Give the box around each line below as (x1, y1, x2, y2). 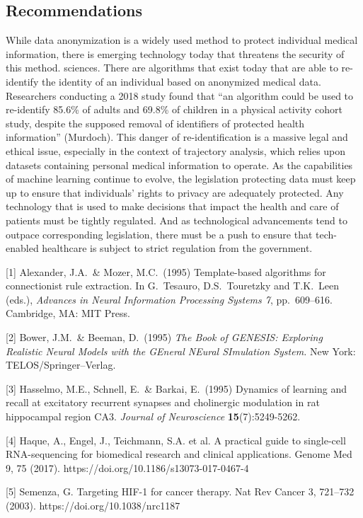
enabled (6, 241, 39, 255)
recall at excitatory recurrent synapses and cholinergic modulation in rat (6, 395, 320, 410)
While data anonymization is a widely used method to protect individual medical (6, 33, 358, 47)
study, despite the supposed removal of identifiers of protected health (6, 115, 305, 130)
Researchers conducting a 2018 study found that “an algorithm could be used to (6, 88, 354, 103)
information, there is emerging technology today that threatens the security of (6, 46, 345, 61)
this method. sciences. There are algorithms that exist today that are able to (6, 60, 338, 75)
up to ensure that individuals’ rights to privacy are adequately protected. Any (6, 185, 344, 200)
